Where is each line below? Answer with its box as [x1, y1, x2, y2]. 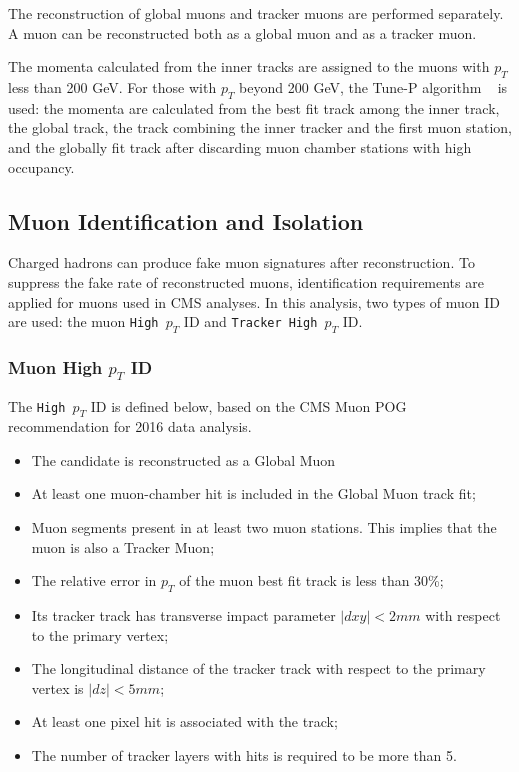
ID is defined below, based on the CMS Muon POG [90, 395, 407, 416]
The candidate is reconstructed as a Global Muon [31, 449, 336, 470]
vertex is [31, 677, 84, 698]
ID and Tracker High [183, 311, 318, 332]
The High [8, 395, 66, 416]
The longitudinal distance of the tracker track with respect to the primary [31, 658, 486, 679]
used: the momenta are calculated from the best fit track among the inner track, [8, 97, 500, 118]
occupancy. [8, 156, 75, 177]
